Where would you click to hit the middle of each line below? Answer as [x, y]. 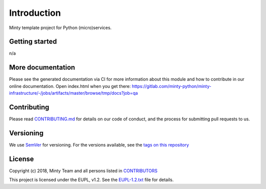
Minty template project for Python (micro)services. [60, 28]
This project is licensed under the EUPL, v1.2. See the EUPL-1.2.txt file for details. [91, 180]
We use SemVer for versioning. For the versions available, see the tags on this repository [99, 145]
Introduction [35, 13]
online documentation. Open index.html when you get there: [70, 86]
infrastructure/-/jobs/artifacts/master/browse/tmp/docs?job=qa [73, 93]
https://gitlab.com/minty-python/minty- [172, 86]
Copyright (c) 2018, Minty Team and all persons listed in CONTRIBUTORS [83, 171]
